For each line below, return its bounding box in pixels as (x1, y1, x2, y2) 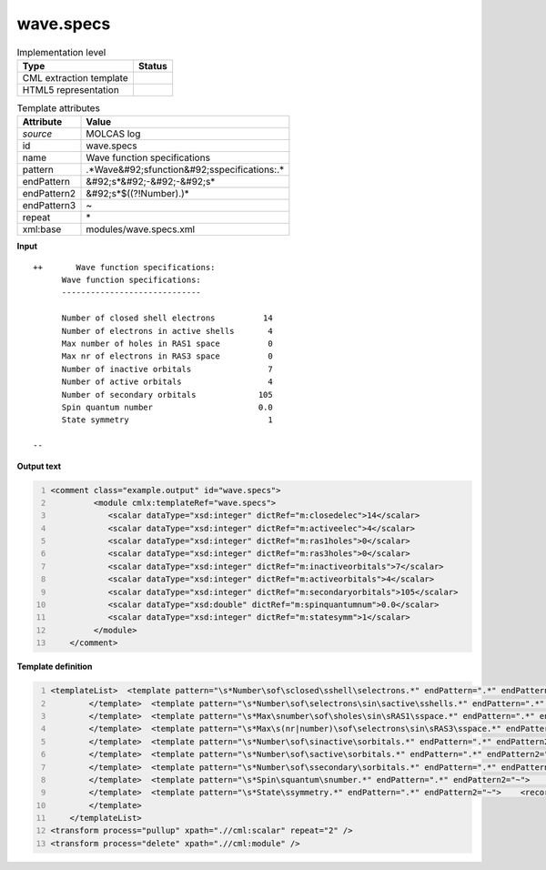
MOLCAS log (86, 127, 141, 140)
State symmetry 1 (61, 415, 273, 425)
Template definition (16, 661, 93, 673)
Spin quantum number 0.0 (61, 401, 273, 412)
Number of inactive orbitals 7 (61, 364, 273, 374)
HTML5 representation (22, 83, 120, 96)
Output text (16, 460, 62, 471)
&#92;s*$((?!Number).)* (86, 187, 190, 200)
